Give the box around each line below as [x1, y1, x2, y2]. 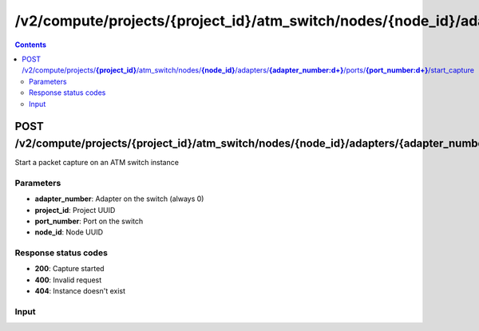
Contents [14, 40, 47, 49]
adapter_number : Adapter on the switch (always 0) [34, 194, 204, 203]
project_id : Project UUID [34, 205, 116, 215]
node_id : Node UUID [34, 227, 104, 237]
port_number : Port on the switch [34, 216, 144, 226]
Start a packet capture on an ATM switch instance [14, 158, 180, 167]
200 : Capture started [34, 264, 105, 274]
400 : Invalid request [34, 275, 102, 285]
